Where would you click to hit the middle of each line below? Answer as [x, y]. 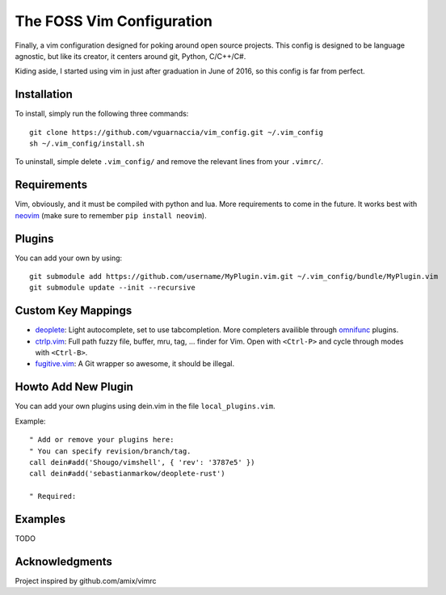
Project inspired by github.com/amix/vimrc [86, 580]
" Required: [53, 496]
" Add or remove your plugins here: [102, 440]
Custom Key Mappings [74, 311]
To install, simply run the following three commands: [102, 114]
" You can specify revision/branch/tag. [110, 451]
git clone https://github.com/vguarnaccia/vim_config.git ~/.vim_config [176, 132]
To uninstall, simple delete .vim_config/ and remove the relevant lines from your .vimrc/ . [169, 162]
